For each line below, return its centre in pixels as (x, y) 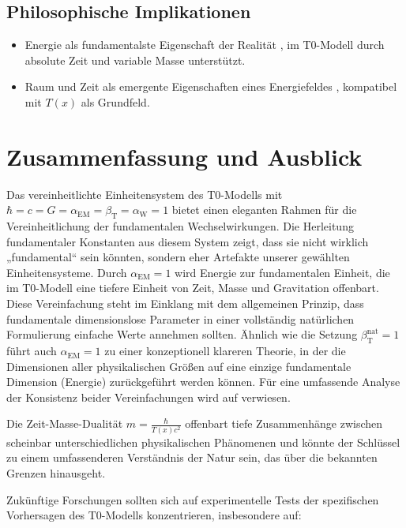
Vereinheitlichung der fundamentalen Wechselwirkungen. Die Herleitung (180, 226)
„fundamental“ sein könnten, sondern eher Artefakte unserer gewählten (178, 257)
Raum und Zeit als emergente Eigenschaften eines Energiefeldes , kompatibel (211, 86)
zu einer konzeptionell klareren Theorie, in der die (225, 351)
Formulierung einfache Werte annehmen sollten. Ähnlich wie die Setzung (182, 334)
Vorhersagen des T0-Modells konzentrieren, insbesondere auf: (154, 515)
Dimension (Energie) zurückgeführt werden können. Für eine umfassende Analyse (203, 382)
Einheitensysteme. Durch (67, 272)
